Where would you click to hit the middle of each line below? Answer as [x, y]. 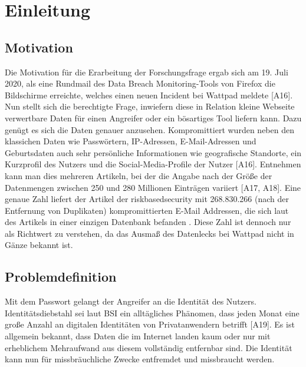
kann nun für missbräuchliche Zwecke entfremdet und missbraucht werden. [140, 359]
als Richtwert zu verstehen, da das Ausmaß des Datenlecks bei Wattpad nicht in [149, 233]
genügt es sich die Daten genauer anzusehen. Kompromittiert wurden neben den [149, 129]
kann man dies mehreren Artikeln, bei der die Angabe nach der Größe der [139, 175]
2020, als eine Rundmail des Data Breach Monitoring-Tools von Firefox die [140, 83]
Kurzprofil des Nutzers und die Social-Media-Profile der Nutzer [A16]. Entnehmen [153, 164]
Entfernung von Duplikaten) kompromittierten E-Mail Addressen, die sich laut [147, 210]
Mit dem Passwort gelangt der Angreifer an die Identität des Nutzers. [131, 301]
